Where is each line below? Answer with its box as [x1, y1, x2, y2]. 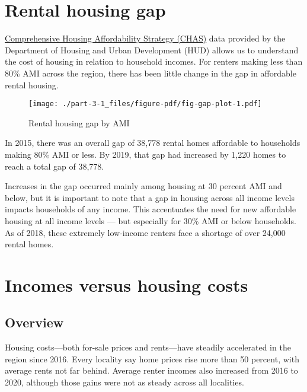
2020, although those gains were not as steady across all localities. [5, 376, 244, 388]
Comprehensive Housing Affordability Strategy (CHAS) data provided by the [5, 32, 286, 44]
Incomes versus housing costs [5, 272, 248, 297]
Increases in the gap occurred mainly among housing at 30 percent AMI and [5, 180, 282, 192]
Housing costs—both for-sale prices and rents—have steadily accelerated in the [5, 341, 291, 353]
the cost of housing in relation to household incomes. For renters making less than [5, 55, 303, 68]
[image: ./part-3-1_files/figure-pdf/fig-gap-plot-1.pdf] [28, 100, 262, 109]
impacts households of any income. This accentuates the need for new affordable [5, 203, 296, 215]
